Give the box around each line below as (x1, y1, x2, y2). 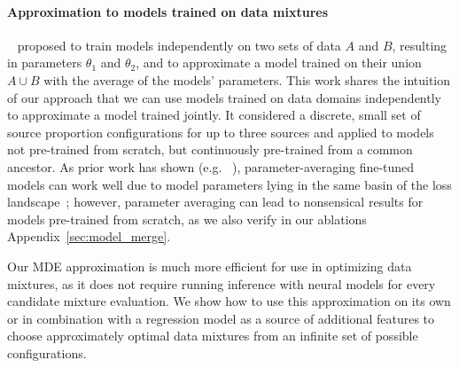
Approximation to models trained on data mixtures (7, 2, 329, 20)
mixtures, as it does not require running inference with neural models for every (7, 274, 436, 293)
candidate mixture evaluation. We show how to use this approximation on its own (7, 292, 451, 310)
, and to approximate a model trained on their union (136, 53, 422, 72)
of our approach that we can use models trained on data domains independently (7, 88, 441, 106)
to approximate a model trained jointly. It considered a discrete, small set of (7, 106, 421, 124)
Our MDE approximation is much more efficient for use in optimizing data (7, 256, 412, 275)
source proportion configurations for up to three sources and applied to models (7, 122, 434, 141)
